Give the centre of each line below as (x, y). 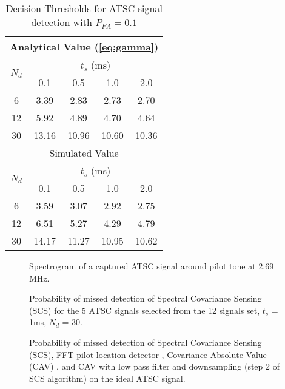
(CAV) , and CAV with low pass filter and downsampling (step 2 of (154, 366)
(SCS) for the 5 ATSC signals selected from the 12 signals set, (145, 310)
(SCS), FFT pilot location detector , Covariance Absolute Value (148, 354)
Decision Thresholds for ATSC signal (84, 8)
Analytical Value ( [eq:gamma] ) (84, 46)
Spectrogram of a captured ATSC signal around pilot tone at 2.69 (152, 266)
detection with (62, 22)
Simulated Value (84, 153)
